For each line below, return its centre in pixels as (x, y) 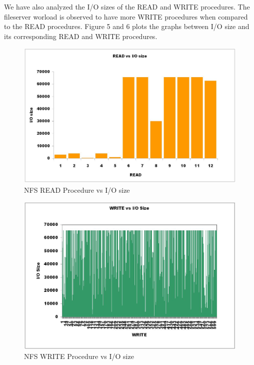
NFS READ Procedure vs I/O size (77, 190)
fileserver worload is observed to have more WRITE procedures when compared (126, 16)
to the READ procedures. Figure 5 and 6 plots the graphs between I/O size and (127, 26)
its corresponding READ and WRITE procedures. (81, 36)
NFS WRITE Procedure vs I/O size (79, 356)
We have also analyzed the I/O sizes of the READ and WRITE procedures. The (127, 7)
